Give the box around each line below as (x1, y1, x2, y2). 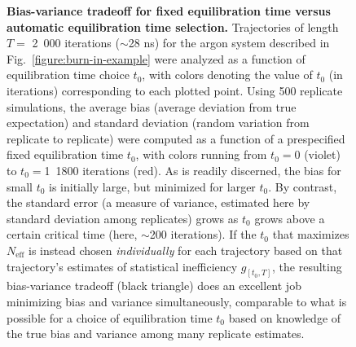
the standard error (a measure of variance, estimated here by (7, 194, 310, 211)
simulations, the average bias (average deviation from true (7, 98, 297, 115)
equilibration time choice (7, 66, 130, 83)
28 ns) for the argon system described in (128, 34, 330, 51)
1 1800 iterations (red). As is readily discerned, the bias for (44, 161, 341, 178)
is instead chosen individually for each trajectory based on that (29, 241, 343, 258)
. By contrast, (268, 178, 337, 195)
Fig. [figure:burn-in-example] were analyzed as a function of (7, 50, 305, 67)
